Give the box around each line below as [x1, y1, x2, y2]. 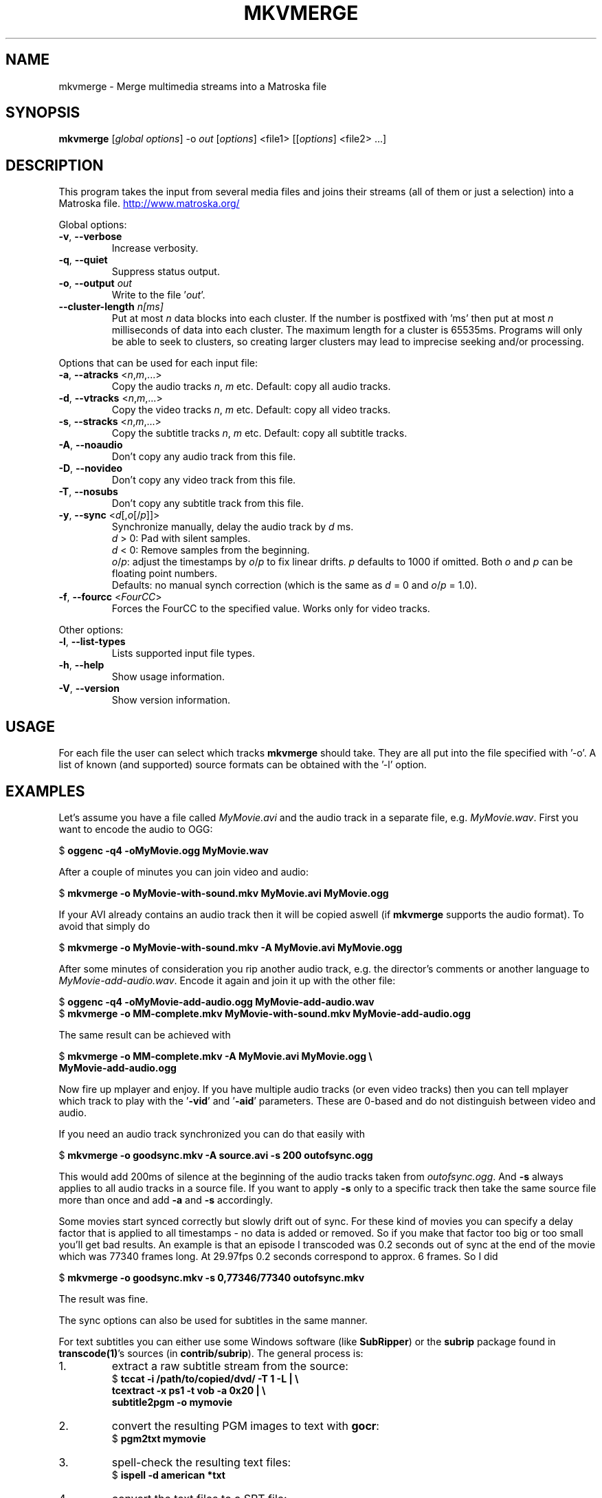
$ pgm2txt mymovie [111, 1432, 206, 1444]
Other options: [58, 624, 124, 636]
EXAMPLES [5, 782, 85, 800]
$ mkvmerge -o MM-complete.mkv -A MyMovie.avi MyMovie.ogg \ [58, 1050, 372, 1062]
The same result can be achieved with [58, 1028, 231, 1041]
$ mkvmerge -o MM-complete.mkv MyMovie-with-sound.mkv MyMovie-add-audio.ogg [58, 1007, 471, 1019]
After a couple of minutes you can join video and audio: [58, 865, 309, 878]
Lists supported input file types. [111, 647, 256, 660]
